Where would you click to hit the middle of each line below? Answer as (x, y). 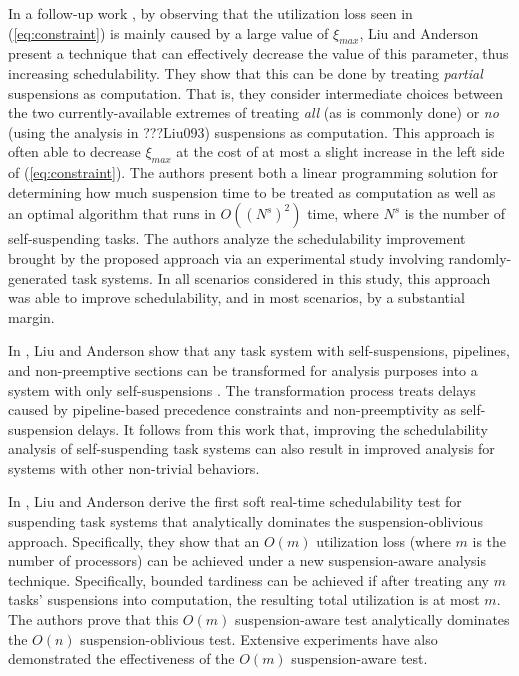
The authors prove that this (93, 619)
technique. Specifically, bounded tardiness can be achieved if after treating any (248, 579)
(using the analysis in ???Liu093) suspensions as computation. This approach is (251, 131)
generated (38, 277)
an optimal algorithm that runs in (112, 213)
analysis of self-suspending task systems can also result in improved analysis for (251, 448)
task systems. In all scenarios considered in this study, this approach (281, 277)
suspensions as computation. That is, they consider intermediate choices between (255, 92)
